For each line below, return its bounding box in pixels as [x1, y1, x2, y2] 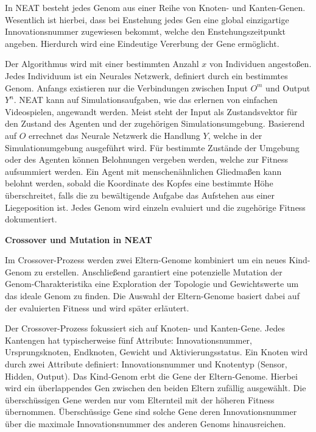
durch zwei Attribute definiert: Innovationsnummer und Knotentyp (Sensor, [5, 358, 287, 370]
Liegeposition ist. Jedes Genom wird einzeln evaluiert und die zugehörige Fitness [5, 200, 306, 213]
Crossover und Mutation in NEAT [5, 233, 152, 246]
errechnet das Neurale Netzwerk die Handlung [29, 129, 200, 141]
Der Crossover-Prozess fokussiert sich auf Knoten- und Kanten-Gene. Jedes [5, 322, 285, 335]
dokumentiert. [5, 213, 57, 225]
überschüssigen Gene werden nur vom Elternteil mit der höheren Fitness [5, 393, 275, 406]
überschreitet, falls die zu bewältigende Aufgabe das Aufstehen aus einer [5, 188, 275, 201]
